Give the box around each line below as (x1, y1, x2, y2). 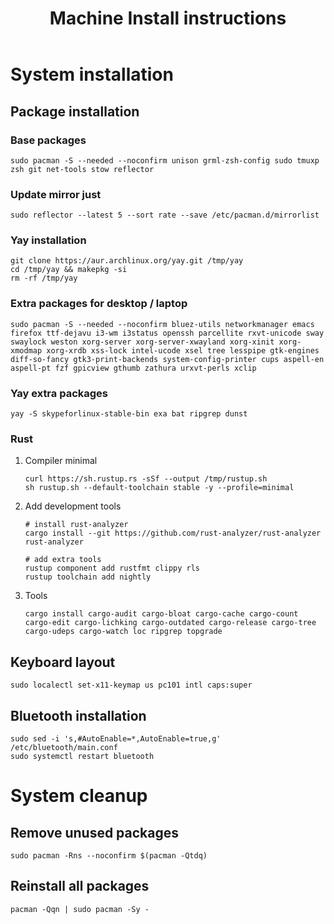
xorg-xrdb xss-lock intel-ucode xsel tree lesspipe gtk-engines (46, 345, 320, 356)
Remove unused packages (10, 824, 180, 841)
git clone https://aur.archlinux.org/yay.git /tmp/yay (10, 256, 244, 266)
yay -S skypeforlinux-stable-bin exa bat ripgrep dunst (10, 409, 248, 419)
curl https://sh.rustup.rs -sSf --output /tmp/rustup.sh (24, 474, 268, 484)
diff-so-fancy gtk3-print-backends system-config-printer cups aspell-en (10, 354, 325, 364)
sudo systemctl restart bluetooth (10, 751, 155, 761)
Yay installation (10, 233, 87, 247)
